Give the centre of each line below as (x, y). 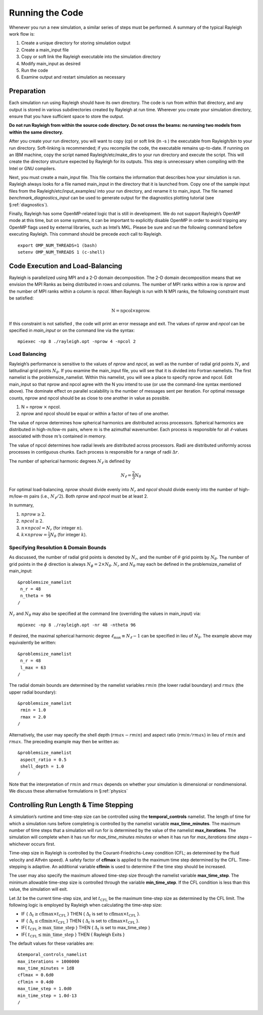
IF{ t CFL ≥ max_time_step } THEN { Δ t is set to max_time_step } (86, 928)
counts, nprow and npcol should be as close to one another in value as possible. (90, 398)
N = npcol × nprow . (131, 311)
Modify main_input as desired (51, 63)
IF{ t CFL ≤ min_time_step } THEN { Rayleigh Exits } (73, 935)
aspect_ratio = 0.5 (43, 759)
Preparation (27, 91)
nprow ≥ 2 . (33, 514)
